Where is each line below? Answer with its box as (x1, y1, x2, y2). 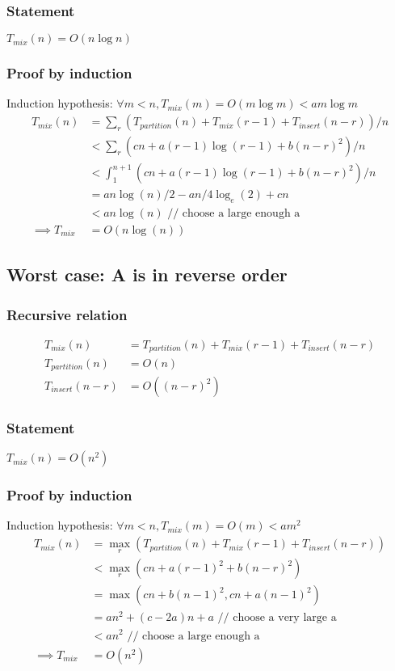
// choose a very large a (217, 612, 337, 624)
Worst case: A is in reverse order (6, 262, 288, 287)
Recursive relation (6, 304, 128, 324)
